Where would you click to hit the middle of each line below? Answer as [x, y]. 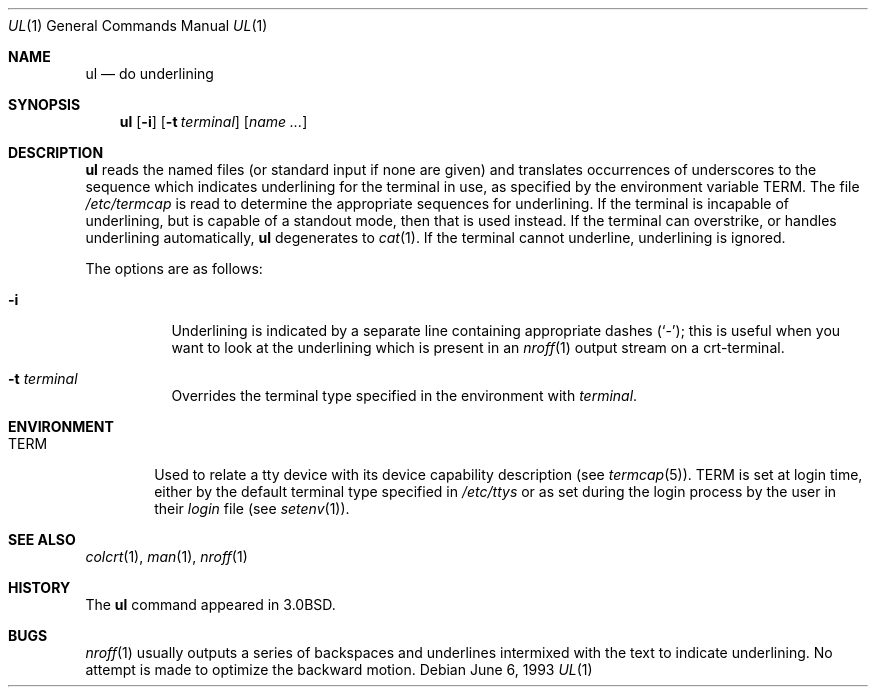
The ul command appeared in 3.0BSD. [210, 604]
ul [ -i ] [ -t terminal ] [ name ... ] [213, 121]
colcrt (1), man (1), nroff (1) [166, 556]
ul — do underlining [149, 73]
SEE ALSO [42, 539]
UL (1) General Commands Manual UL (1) [138, 25]
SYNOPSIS [44, 104]
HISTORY [39, 587]
